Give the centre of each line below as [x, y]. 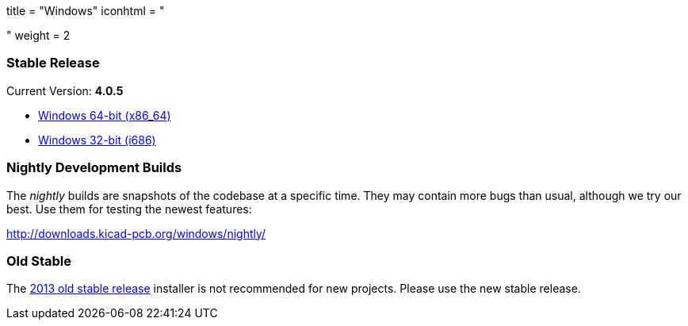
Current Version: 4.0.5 [65, 90]
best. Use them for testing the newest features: [129, 209]
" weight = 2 [38, 35]
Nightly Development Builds [94, 168]
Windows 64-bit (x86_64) [105, 115]
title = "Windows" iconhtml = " [86, 11]
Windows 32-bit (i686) [97, 140]
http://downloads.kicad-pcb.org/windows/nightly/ [136, 233]
